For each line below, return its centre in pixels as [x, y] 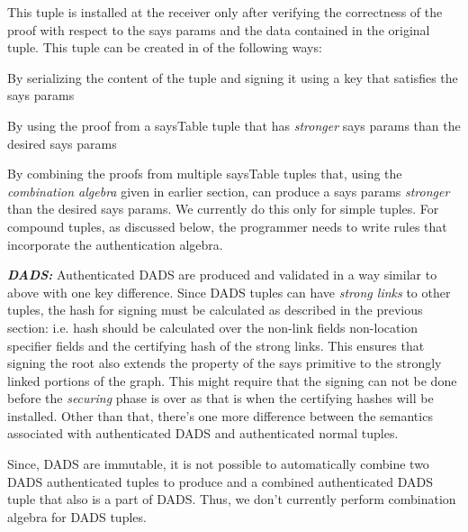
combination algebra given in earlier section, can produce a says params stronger [229, 191]
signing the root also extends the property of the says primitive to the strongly [225, 363]
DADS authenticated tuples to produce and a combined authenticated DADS [220, 481]
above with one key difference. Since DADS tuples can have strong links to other [229, 292]
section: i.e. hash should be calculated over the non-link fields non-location [213, 327]
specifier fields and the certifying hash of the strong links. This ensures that [216, 345]
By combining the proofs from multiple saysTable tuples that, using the [205, 174]
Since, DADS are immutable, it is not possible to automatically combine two [218, 464]
